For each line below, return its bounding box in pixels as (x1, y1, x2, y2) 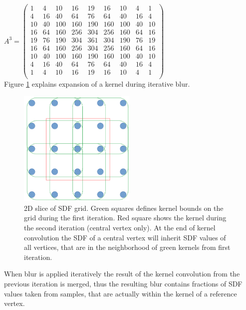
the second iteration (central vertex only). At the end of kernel (24, 222, 216, 233)
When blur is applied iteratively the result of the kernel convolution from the (4, 268, 240, 279)
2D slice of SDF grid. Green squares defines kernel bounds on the (24, 202, 224, 213)
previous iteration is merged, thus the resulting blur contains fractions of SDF (4, 278, 243, 288)
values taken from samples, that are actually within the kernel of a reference (4, 288, 237, 298)
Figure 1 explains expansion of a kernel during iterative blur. (4, 79, 190, 89)
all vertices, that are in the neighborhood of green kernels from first (24, 242, 231, 252)
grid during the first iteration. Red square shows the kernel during (24, 212, 227, 223)
